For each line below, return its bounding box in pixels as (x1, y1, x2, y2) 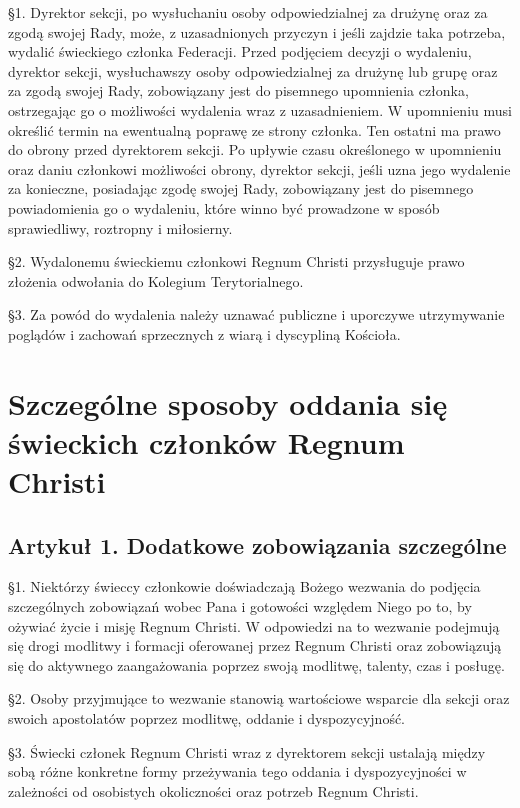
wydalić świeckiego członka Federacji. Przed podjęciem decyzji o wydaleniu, (8, 41, 472, 62)
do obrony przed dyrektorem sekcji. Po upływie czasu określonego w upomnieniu (8, 139, 502, 160)
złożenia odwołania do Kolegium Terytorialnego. (8, 270, 304, 291)
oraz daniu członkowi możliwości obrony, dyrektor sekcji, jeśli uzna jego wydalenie (8, 158, 511, 179)
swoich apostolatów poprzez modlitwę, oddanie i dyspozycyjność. (8, 708, 406, 729)
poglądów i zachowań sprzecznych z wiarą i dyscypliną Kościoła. (8, 323, 401, 344)
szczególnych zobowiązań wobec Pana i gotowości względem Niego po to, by (8, 596, 472, 617)
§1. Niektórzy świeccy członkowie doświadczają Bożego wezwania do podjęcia (8, 576, 481, 597)
